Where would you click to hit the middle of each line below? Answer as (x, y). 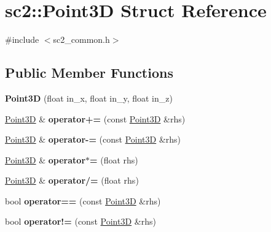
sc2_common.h (81, 39)
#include (22, 39)
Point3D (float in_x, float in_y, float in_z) (89, 98)
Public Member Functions (89, 73)
